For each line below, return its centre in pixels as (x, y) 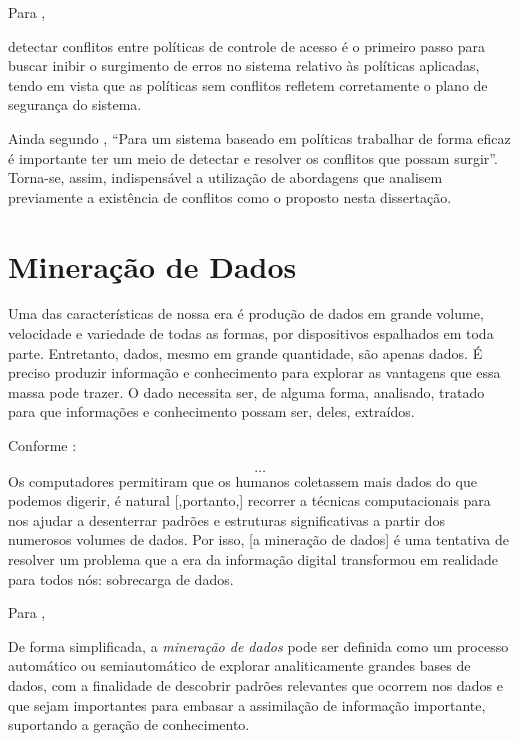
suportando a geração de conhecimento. (129, 724)
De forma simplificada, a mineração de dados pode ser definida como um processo (258, 645)
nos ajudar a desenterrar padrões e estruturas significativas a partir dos (226, 519)
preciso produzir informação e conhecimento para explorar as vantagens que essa (254, 372)
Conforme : (42, 445)
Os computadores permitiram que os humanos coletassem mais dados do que (242, 480)
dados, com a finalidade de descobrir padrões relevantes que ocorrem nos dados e (255, 684)
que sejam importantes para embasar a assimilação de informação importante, (247, 704)
